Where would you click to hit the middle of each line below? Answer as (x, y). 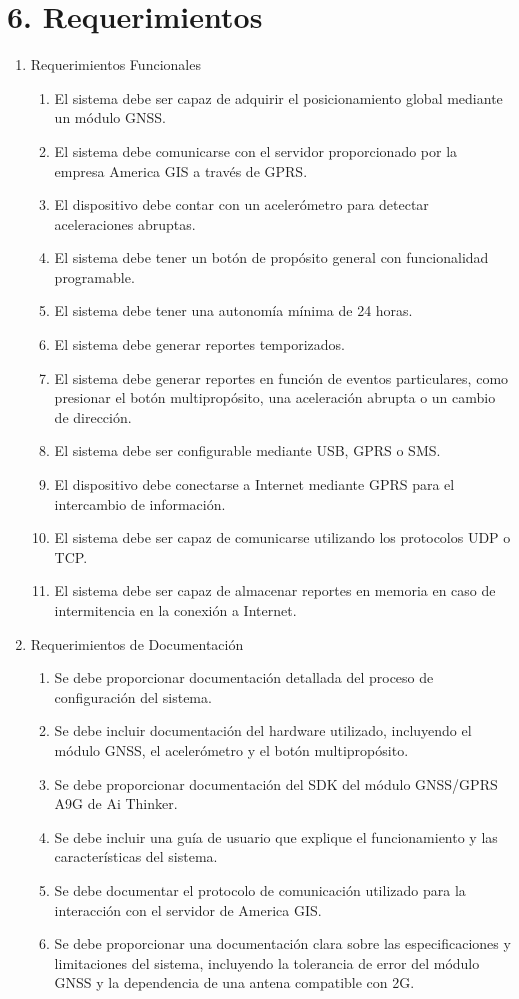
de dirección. (93, 416)
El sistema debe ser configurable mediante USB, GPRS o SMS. (247, 450)
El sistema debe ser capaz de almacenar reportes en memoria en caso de (275, 590)
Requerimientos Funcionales (115, 64)
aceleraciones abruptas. (125, 223)
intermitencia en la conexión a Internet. (175, 610)
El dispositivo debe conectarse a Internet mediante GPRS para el (254, 484)
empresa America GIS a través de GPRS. (181, 170)
